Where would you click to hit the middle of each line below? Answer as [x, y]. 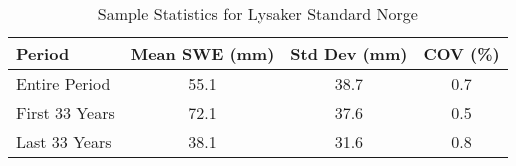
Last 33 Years [64, 141]
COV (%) [461, 53]
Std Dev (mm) [349, 53]
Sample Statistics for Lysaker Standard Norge [257, 13]
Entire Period [63, 83]
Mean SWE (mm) [202, 53]
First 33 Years [65, 112]
